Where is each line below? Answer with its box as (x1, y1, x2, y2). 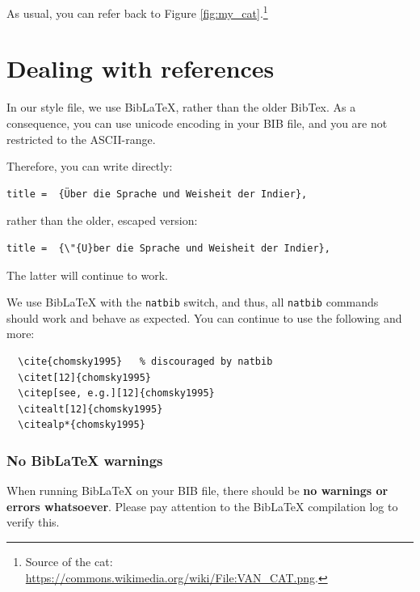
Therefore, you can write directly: (6, 158, 173, 175)
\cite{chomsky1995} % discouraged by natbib (18, 355, 273, 367)
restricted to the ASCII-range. (6, 130, 156, 147)
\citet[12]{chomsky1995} (18, 371, 151, 383)
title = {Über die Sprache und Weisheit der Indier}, (6, 188, 308, 200)
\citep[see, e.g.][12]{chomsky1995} (18, 387, 215, 400)
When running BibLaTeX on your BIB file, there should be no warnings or (6, 482, 388, 499)
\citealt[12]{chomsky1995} (18, 403, 163, 415)
